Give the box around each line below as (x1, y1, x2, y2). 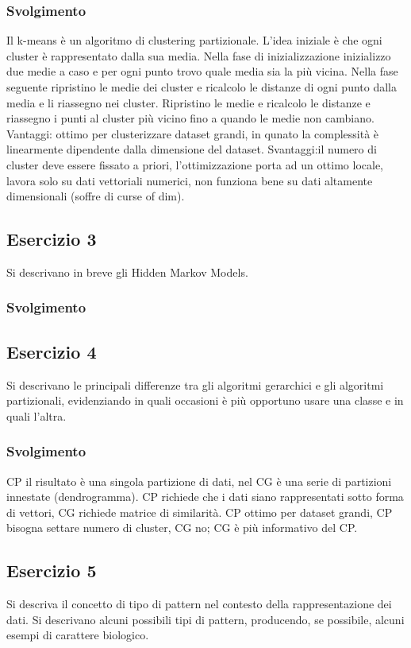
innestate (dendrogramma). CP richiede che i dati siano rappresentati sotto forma (6, 488, 404, 505)
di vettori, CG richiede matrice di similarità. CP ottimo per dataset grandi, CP (6, 503, 393, 520)
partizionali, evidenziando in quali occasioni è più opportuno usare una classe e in (6, 392, 404, 409)
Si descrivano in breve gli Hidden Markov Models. (6, 263, 248, 280)
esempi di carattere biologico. (6, 627, 149, 643)
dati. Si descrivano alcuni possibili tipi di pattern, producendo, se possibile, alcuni (6, 611, 405, 627)
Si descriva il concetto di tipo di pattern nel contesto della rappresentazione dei (6, 596, 392, 612)
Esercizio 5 (6, 558, 97, 583)
